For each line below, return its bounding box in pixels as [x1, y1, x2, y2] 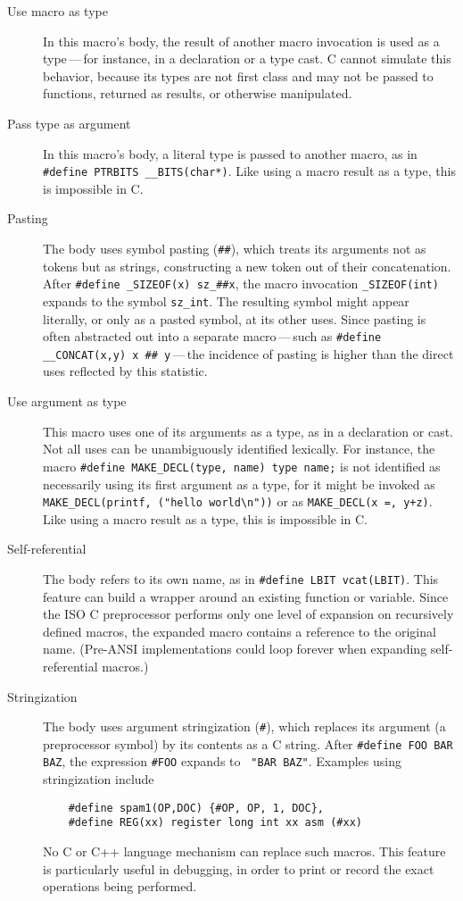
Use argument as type [7, 392, 127, 411]
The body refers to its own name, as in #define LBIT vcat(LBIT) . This [43, 569, 439, 588]
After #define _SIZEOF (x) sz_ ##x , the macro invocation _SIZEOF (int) [43, 274, 439, 293]
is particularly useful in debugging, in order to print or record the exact [43, 859, 434, 878]
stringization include [43, 770, 154, 788]
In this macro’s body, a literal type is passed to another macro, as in [43, 144, 418, 163]
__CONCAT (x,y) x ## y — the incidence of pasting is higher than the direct [43, 344, 454, 363]
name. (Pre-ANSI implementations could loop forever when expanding [43, 639, 427, 658]
